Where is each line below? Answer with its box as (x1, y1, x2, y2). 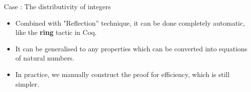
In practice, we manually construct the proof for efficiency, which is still (15, 69, 230, 79)
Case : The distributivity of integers (4, 1, 111, 11)
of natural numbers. (15, 53, 75, 63)
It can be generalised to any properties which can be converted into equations (15, 43, 248, 53)
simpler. (15, 78, 39, 89)
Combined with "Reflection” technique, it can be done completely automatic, (15, 17, 245, 28)
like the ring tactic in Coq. (15, 27, 97, 37)
